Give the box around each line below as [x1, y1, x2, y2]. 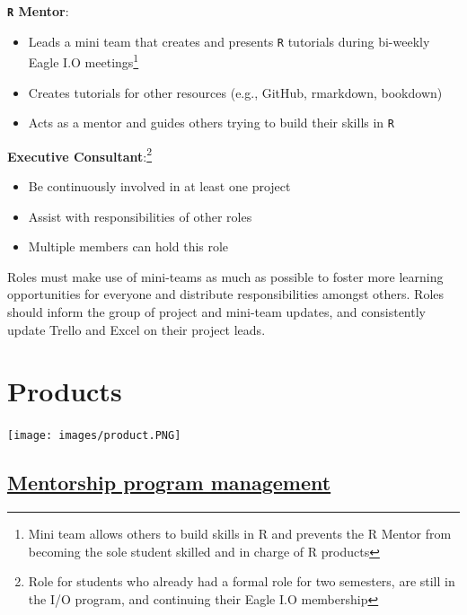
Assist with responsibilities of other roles [28, 206, 252, 225]
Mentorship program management [7, 469, 331, 496]
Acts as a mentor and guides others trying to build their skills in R [28, 113, 394, 132]
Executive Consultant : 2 [7, 144, 153, 165]
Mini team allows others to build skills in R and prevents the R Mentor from [28, 524, 452, 543]
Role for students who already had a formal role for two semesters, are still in [28, 572, 455, 591]
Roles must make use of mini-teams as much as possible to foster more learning [7, 267, 444, 286]
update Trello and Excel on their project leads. [7, 320, 266, 338]
